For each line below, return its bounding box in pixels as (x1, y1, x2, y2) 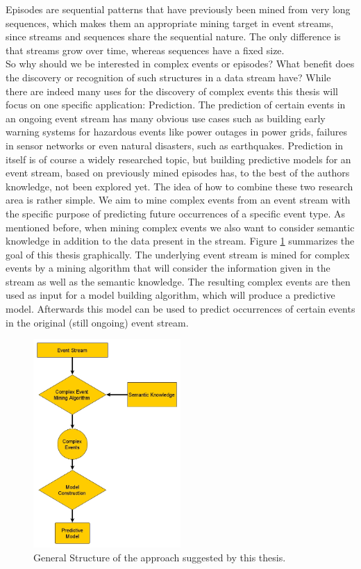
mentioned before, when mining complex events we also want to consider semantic (6, 220, 355, 234)
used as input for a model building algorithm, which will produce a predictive (6, 288, 335, 302)
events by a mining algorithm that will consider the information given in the (6, 261, 330, 275)
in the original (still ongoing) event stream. (6, 315, 189, 329)
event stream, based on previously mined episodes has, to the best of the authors (6, 165, 350, 180)
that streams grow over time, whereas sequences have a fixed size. (6, 42, 285, 57)
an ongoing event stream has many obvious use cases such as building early (6, 110, 326, 125)
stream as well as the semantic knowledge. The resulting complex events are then (6, 274, 351, 288)
